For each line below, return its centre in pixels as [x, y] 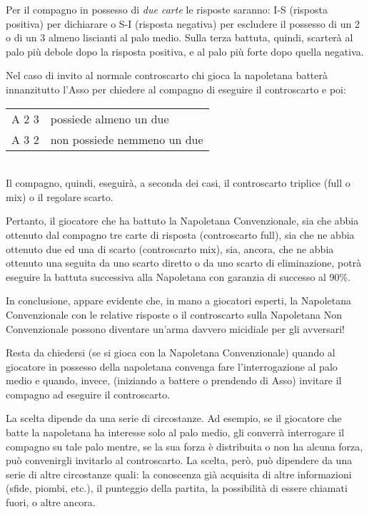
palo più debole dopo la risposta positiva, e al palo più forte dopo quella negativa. [185, 51]
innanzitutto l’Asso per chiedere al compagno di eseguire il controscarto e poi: [176, 89]
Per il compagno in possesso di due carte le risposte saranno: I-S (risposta [167, 9]
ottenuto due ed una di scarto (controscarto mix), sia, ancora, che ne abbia [170, 248]
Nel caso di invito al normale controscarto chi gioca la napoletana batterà [167, 75]
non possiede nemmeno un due [127, 139]
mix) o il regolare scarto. [60, 196]
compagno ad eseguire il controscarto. [88, 394]
